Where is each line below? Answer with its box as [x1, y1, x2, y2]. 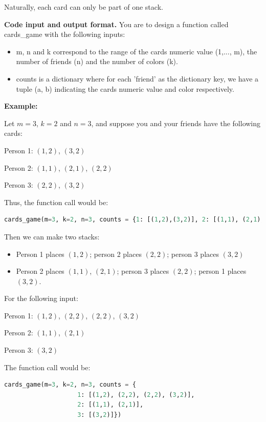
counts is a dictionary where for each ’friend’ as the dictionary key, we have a [16, 73, 259, 84]
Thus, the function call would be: [4, 196, 108, 207]
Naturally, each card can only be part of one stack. [4, 2, 163, 12]
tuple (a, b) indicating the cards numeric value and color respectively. [16, 83, 234, 94]
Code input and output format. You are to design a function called [4, 18, 229, 29]
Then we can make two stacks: [4, 231, 100, 242]
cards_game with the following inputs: [4, 29, 125, 39]
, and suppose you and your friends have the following [91, 117, 261, 128]
